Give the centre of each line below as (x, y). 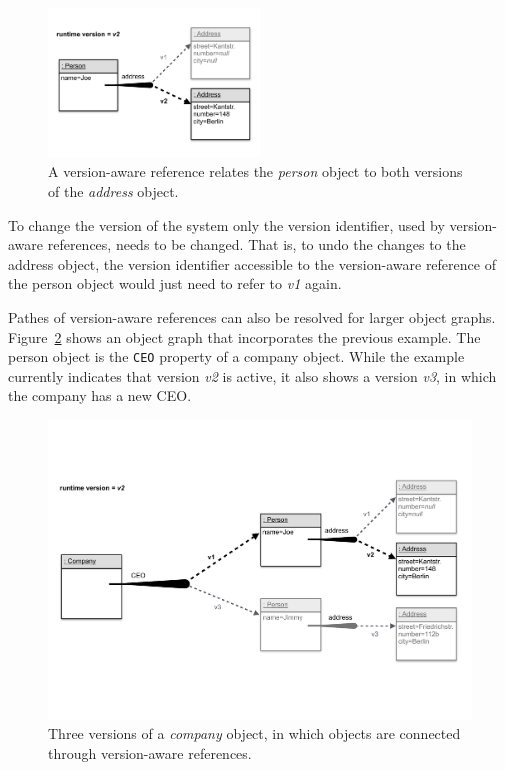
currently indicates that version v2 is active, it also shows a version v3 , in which (252, 375)
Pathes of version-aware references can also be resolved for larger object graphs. (252, 316)
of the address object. (113, 191)
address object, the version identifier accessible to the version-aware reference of (252, 263)
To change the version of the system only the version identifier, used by (226, 224)
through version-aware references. (150, 752)
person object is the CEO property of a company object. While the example (236, 356)
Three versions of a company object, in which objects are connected (254, 733)
